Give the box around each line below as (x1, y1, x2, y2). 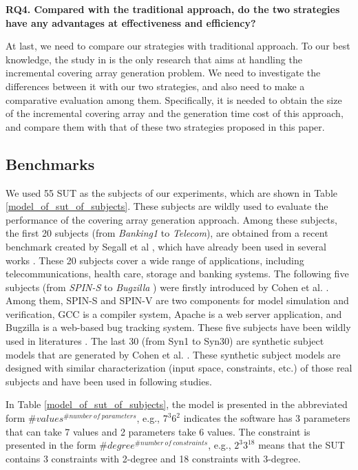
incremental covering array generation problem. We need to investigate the (6, 65, 321, 80)
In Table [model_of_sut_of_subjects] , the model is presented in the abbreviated (6, 397, 348, 412)
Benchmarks (6, 153, 95, 174)
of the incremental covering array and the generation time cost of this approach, (6, 106, 344, 120)
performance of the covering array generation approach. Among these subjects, (6, 212, 337, 226)
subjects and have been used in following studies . (6, 374, 212, 388)
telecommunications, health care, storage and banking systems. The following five (6, 266, 349, 281)
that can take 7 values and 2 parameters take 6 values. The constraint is (6, 424, 310, 438)
